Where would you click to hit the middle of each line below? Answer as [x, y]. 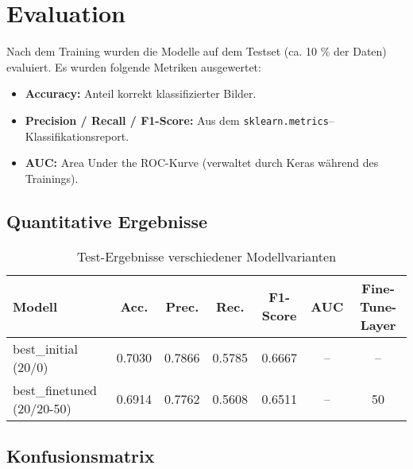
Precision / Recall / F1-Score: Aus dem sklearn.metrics [177, 120]
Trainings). [52, 178]
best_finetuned [55, 390]
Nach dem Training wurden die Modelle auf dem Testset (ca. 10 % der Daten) [197, 51]
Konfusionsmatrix [81, 455]
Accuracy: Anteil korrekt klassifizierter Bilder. [141, 93]
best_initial [45, 348]
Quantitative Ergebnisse [107, 221]
